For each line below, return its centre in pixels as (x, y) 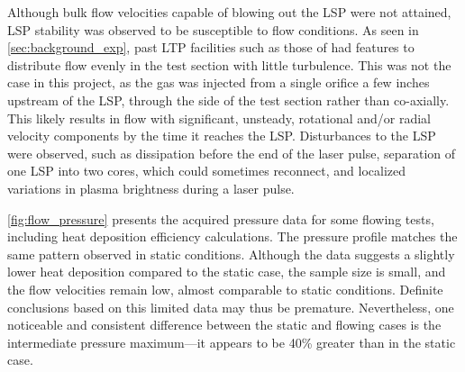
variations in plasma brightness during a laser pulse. (151, 188)
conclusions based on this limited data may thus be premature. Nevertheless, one (231, 307)
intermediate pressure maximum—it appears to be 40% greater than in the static (232, 342)
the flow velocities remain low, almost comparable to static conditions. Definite (225, 289)
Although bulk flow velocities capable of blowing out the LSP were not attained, (229, 12)
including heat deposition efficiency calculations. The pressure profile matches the (232, 236)
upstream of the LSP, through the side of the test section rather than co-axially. (228, 100)
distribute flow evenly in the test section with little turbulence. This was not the (229, 64)
